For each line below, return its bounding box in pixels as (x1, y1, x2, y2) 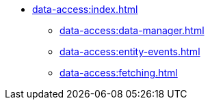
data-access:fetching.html (60, 67, 178, 78)
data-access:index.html (32, 3, 138, 15)
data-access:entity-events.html (60, 46, 200, 57)
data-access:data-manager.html (60, 25, 205, 36)
